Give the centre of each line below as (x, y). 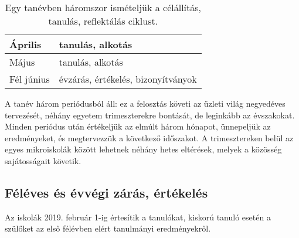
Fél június (30, 79)
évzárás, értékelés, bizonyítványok (128, 79)
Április (26, 44)
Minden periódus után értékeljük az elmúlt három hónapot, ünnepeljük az (138, 126)
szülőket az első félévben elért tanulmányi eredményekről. (108, 228)
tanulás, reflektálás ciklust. (103, 21)
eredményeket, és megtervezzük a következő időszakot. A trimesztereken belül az (149, 137)
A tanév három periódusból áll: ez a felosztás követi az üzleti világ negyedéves (145, 103)
